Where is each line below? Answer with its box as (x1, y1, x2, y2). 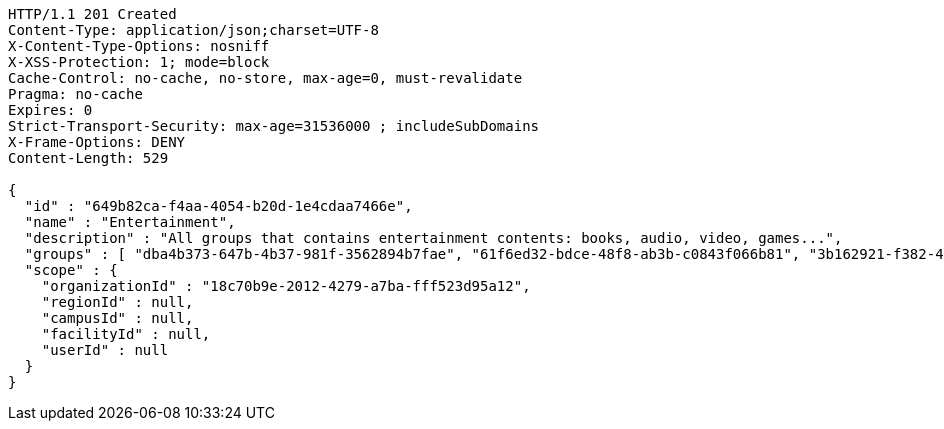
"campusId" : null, (41, 310, 194, 326)
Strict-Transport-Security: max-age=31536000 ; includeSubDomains (8, 118, 540, 134)
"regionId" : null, (41, 294, 194, 310)
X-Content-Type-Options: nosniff (8, 38, 270, 54)
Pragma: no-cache (8, 86, 143, 102)
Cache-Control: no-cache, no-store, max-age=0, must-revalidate (8, 70, 523, 86)
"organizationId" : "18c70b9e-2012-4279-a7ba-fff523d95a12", (41, 278, 531, 294)
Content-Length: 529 (8, 150, 169, 166)
